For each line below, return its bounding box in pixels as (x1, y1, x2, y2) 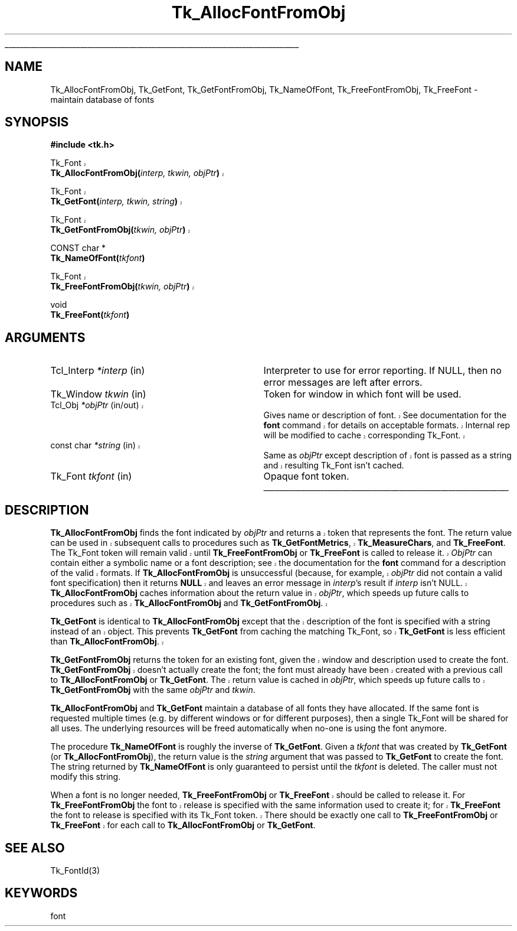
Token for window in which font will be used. (263, 388, 462, 401)
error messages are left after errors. (263, 376, 423, 389)
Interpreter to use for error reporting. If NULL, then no (263, 364, 502, 377)
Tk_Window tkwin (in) (50, 388, 146, 401)
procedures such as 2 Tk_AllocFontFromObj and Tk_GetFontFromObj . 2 (50, 598, 328, 608)
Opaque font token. (263, 470, 349, 483)
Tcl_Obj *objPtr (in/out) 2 (50, 400, 143, 411)
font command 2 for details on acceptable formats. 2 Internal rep (263, 420, 510, 431)
